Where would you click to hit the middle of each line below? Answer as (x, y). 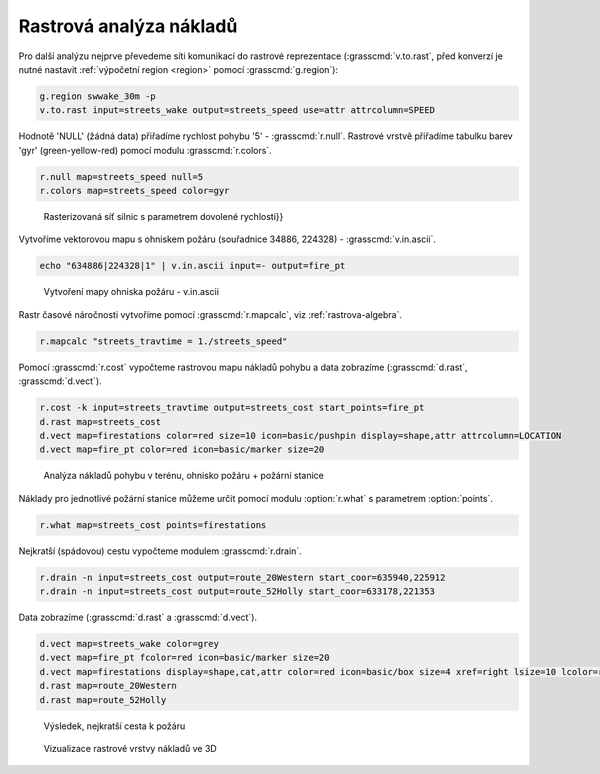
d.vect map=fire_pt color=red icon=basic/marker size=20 (182, 449)
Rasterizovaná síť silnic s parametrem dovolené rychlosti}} (163, 217)
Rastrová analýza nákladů (128, 26)
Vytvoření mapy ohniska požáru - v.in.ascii (131, 292)
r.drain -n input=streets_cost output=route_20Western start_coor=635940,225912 (242, 577)
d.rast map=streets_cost (100, 421)
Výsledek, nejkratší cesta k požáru (114, 726)
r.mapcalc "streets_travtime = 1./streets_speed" (163, 341)
